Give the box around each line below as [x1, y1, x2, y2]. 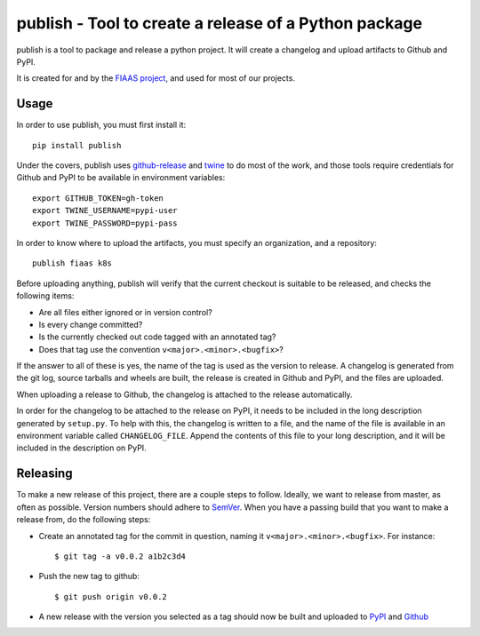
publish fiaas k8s [32, 258, 113, 268]
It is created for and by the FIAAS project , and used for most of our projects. [16, 73, 295, 83]
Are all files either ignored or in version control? [38, 306, 212, 317]
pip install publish [32, 140, 122, 150]
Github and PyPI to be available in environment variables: [16, 172, 226, 183]
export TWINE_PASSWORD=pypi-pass [32, 218, 178, 228]
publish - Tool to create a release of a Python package [16, 13, 422, 33]
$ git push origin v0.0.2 [54, 592, 168, 601]
